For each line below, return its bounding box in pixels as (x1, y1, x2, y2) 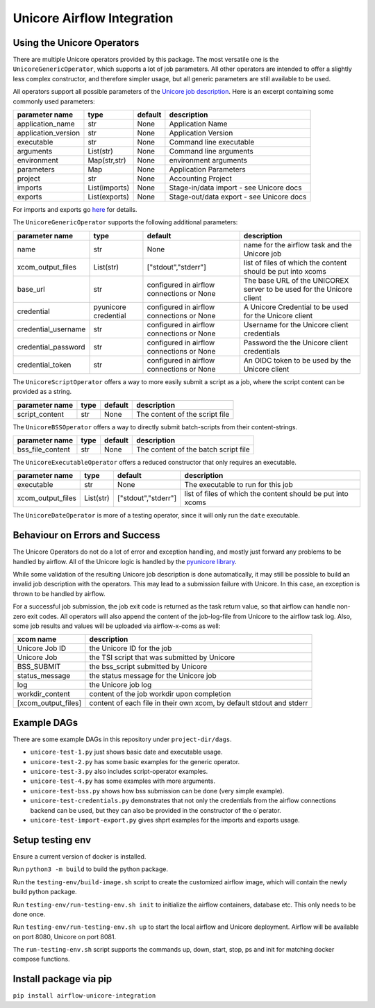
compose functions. (12, 955, 70, 964)
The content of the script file (136, 409, 230, 419)
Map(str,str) (87, 156, 126, 165)
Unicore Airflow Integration (12, 10, 174, 26)
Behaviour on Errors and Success (12, 529, 160, 541)
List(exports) (87, 192, 130, 201)
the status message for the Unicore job (89, 671, 217, 681)
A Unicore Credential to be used (243, 302, 349, 312)
